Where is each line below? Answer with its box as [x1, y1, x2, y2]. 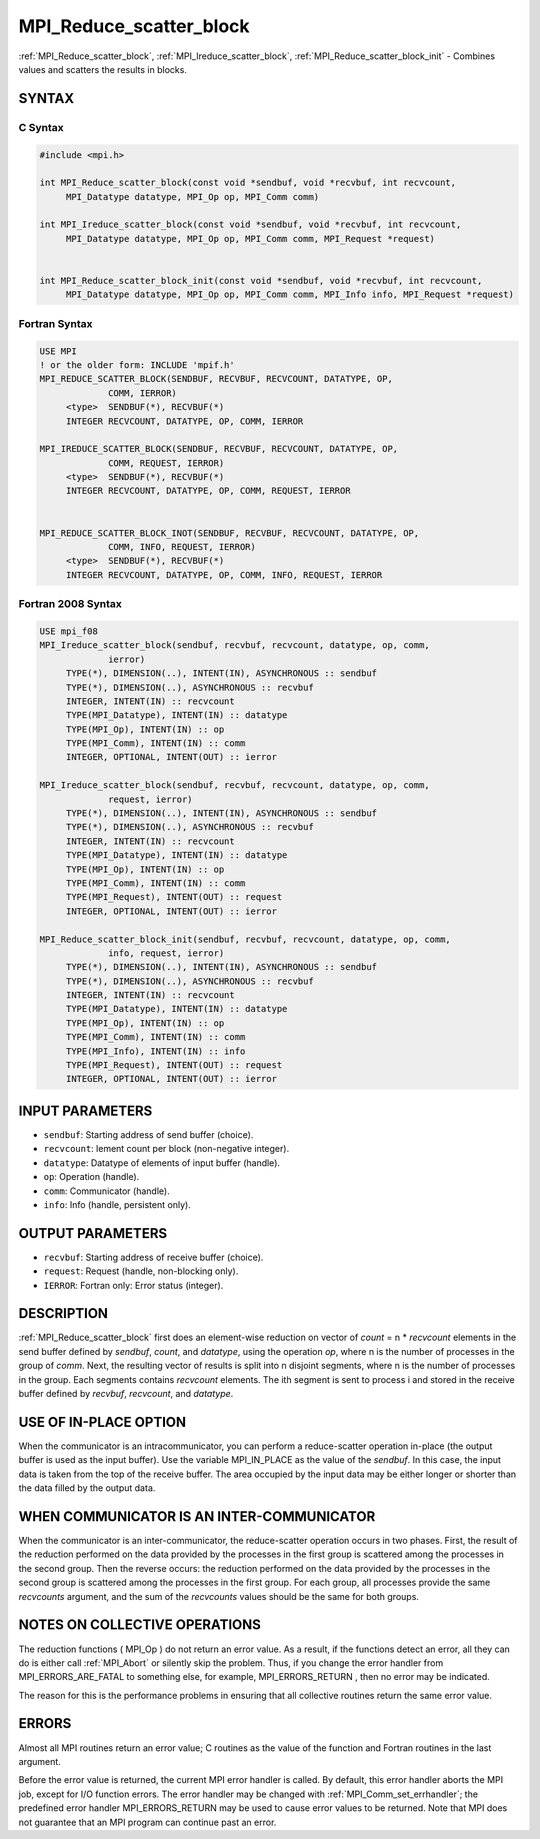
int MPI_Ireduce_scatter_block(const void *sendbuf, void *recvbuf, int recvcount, [39, 219, 462, 230]
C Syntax [18, 120, 64, 134]
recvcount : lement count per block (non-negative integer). [43, 1143, 290, 1155]
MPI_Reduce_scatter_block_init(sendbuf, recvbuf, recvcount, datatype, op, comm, [39, 933, 452, 945]
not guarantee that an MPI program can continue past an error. [18, 1816, 277, 1828]
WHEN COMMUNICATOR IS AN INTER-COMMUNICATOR [18, 1508, 376, 1525]
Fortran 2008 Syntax [18, 597, 122, 611]
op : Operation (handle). [43, 1171, 140, 1183]
